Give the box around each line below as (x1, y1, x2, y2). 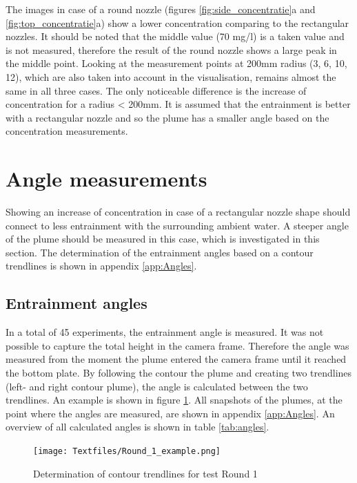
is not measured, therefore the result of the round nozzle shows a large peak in (6, 42, 337, 57)
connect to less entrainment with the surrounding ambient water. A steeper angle (6, 218, 349, 232)
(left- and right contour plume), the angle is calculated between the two (6, 379, 308, 393)
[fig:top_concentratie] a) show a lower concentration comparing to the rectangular (6, 15, 349, 30)
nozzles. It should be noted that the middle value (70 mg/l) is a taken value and (6, 29, 345, 44)
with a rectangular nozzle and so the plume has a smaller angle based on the (6, 110, 329, 124)
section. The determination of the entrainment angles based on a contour (6, 245, 314, 259)
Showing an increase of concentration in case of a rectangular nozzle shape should (6, 205, 351, 219)
